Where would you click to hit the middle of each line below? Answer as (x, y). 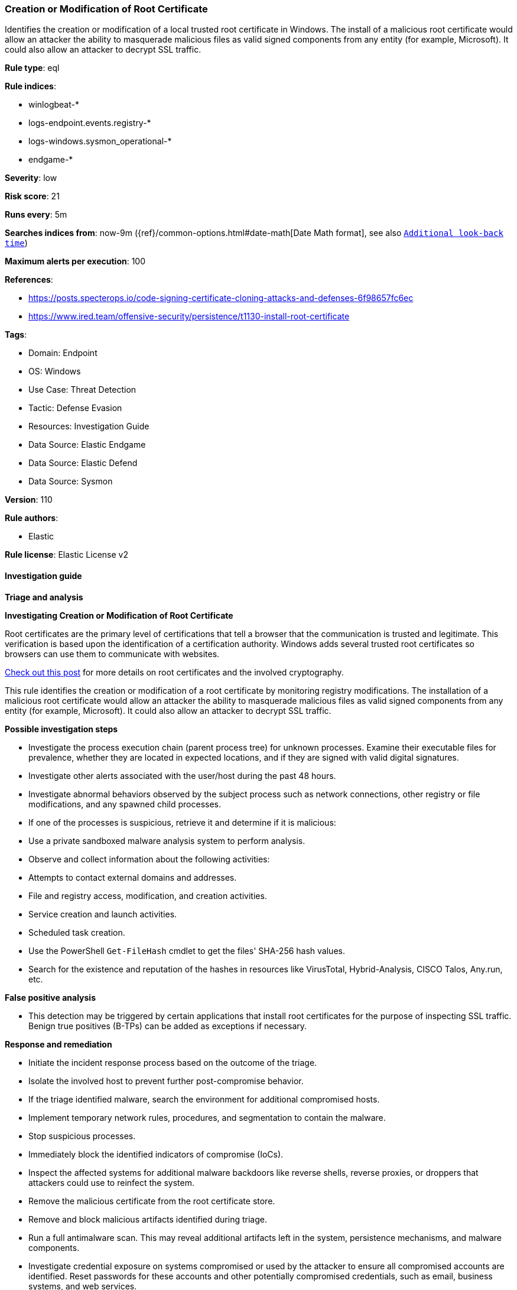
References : (29, 280)
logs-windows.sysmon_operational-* (100, 141)
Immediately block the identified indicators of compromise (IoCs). (156, 1154)
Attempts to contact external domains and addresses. (133, 877)
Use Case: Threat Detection (82, 390)
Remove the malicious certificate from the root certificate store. (152, 1201)
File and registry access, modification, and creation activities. (148, 895)
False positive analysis (50, 997)
